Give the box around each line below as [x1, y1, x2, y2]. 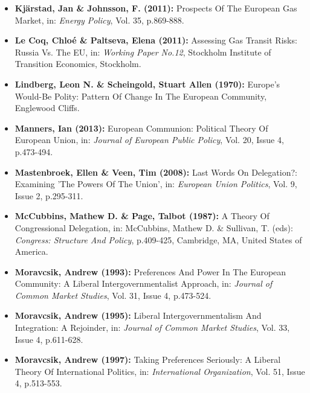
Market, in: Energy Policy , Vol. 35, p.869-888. [15, 13, 184, 26]
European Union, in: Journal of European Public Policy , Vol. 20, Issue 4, [15, 133, 284, 146]
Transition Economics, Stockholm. [15, 57, 141, 70]
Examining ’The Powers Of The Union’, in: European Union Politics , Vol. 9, [15, 177, 297, 190]
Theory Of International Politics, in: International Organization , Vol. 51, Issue [15, 365, 305, 377]
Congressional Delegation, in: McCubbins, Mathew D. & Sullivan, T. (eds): [15, 221, 293, 234]
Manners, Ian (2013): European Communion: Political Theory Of [15, 121, 268, 134]
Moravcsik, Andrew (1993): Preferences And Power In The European [15, 265, 286, 278]
